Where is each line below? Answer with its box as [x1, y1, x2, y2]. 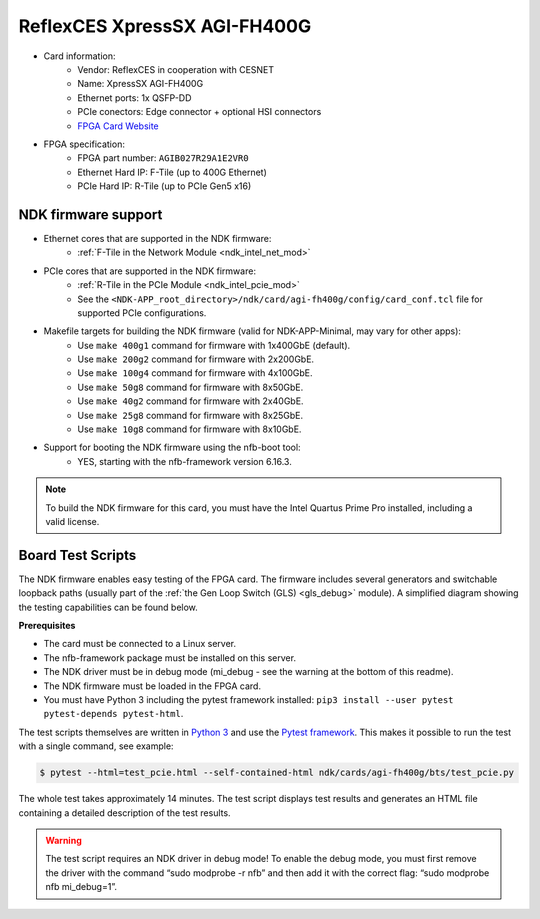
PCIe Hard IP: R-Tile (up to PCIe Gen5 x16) [77, 180, 252, 192]
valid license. [45, 516, 100, 527]
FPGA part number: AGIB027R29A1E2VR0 [77, 152, 249, 164]
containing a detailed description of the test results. [18, 806, 231, 819]
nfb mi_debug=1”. [45, 881, 117, 893]
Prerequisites [18, 620, 76, 632]
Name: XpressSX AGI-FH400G [77, 78, 204, 90]
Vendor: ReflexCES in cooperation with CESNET [77, 63, 275, 75]
